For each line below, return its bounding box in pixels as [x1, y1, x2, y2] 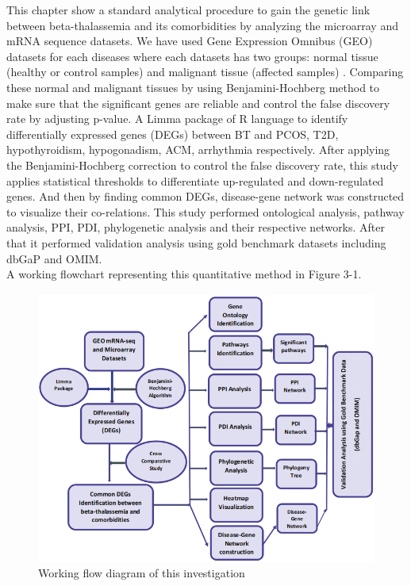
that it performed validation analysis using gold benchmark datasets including [6, 234, 386, 251]
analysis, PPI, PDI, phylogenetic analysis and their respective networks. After [6, 219, 386, 236]
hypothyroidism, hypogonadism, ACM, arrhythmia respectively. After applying [6, 141, 390, 158]
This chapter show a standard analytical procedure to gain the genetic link [6, 2, 371, 17]
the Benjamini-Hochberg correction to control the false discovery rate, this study [6, 156, 398, 173]
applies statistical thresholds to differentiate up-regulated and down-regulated [6, 172, 384, 189]
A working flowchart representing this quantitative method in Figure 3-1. [6, 266, 362, 282]
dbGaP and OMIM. [6, 250, 102, 266]
